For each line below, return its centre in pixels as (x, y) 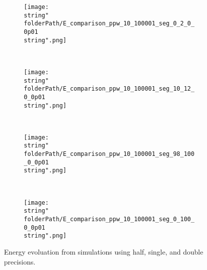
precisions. (20, 261)
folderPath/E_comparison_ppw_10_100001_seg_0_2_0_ (109, 24)
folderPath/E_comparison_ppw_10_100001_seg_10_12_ (109, 89)
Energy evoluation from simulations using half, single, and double (104, 251)
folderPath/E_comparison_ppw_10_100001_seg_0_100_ (109, 219)
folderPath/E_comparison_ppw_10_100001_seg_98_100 (109, 154)
